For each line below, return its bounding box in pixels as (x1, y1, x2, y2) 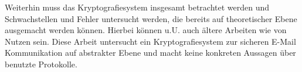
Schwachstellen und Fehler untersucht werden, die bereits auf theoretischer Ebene (5, 12, 297, 24)
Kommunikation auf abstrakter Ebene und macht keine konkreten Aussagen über (5, 46, 296, 59)
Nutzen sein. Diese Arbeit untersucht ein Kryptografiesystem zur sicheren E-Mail (5, 35, 296, 47)
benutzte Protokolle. (5, 57, 77, 70)
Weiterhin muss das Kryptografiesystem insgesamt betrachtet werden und (5, 1, 270, 13)
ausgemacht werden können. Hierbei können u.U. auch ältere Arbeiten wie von (5, 24, 287, 36)
